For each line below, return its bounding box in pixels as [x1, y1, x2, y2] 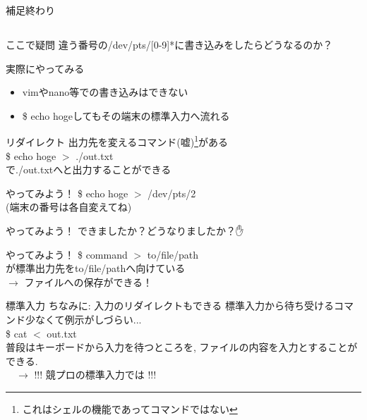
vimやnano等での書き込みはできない [22, 85, 188, 99]
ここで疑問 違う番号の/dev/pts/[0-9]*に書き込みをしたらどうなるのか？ [6, 37, 333, 51]
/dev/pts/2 [148, 185, 196, 200]
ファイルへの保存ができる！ [24, 274, 153, 289]
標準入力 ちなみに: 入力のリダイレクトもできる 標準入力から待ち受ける [6, 298, 335, 313]
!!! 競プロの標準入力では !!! [34, 367, 157, 382]
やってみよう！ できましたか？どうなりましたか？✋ [6, 223, 244, 237]
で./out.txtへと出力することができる [6, 162, 172, 177]
